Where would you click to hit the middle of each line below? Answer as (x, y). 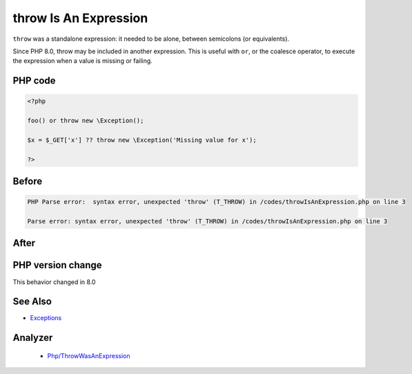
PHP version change (58, 265)
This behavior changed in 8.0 (54, 282)
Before (28, 181)
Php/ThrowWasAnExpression (89, 355)
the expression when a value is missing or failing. (83, 61)
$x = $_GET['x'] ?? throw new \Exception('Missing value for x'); (142, 140)
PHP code (34, 81)
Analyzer (33, 338)
